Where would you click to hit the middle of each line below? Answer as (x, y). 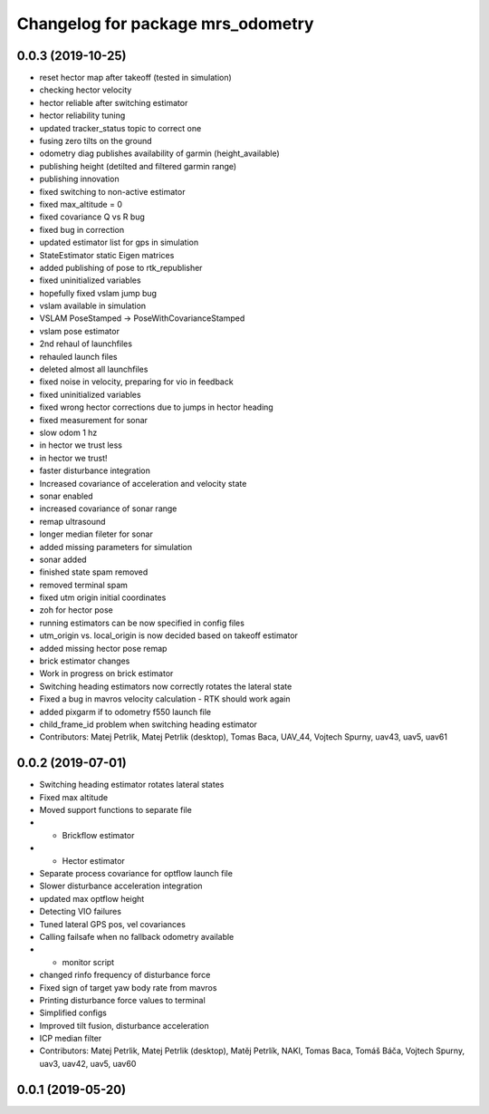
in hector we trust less (81, 445)
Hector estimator (94, 860)
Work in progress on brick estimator (106, 673)
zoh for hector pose (76, 610)
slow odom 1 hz (68, 432)
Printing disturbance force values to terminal (122, 1000)
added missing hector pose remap (103, 648)
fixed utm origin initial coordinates (103, 597)
